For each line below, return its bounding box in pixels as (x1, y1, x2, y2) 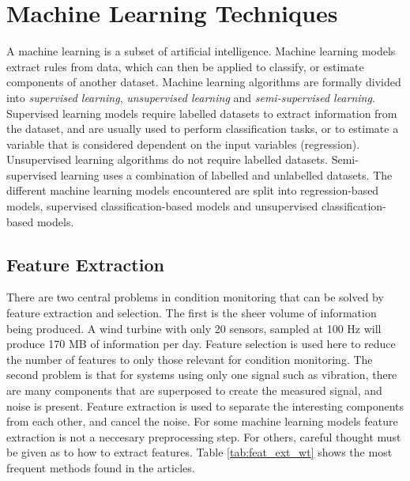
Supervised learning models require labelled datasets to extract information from (6, 104, 397, 121)
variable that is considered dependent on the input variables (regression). (6, 135, 360, 152)
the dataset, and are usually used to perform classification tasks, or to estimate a (6, 120, 399, 137)
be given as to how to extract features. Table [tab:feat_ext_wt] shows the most (6, 444, 393, 460)
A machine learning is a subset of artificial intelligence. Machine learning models (6, 43, 396, 59)
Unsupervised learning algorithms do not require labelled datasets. (6, 151, 329, 168)
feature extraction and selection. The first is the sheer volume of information (6, 305, 377, 321)
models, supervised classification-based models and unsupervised (6, 198, 318, 214)
